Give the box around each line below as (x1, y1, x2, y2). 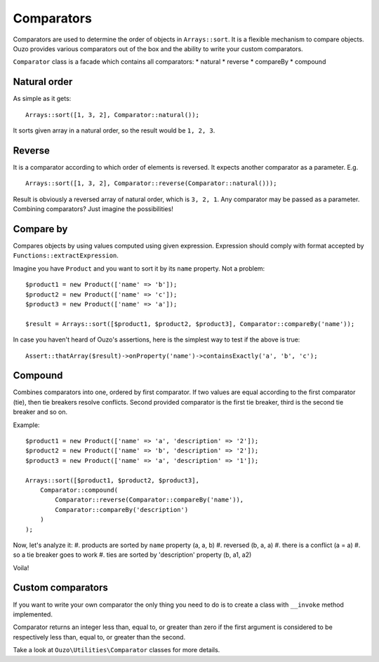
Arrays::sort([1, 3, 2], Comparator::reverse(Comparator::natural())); (25, 180, 277, 187)
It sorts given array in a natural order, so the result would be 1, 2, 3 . (13, 126, 215, 135)
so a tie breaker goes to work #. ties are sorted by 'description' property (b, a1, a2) (13, 550, 252, 559)
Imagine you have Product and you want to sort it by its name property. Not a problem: (13, 264, 265, 273)
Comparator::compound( (39, 486, 119, 494)
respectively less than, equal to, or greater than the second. (13, 633, 186, 641)
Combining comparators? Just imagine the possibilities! (13, 205, 173, 213)
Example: (13, 421, 40, 429)
